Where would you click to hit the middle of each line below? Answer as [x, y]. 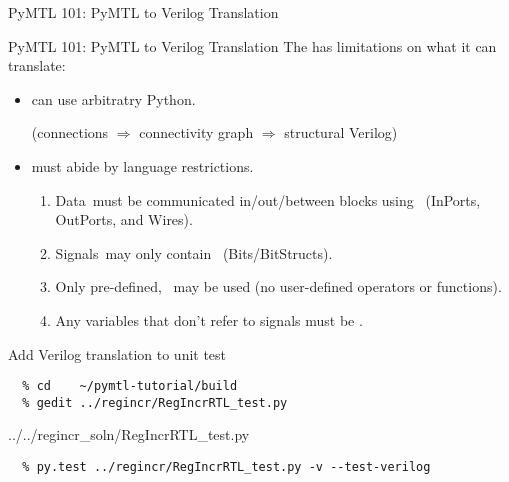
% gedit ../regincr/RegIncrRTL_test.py [155, 402]
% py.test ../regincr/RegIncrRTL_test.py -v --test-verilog [226, 467]
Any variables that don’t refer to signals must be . [209, 319]
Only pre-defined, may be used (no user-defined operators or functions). [278, 286]
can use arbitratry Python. [113, 98]
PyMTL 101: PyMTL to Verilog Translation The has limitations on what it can [252, 45]
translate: [37, 65]
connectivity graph [196, 132]
